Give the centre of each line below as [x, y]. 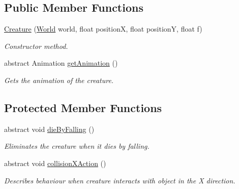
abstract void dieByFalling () [49, 129]
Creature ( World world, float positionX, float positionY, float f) [103, 29]
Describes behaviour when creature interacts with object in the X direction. [120, 180]
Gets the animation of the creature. [59, 80]
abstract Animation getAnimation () [61, 63]
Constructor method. [36, 46]
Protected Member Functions [83, 107]
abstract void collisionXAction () [55, 163]
